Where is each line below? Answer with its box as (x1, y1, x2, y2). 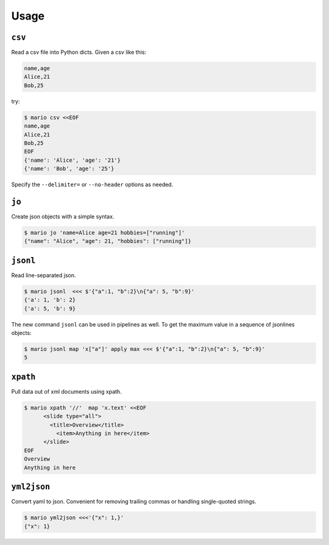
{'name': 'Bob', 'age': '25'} (24, 165, 115, 172)
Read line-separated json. (11, 272, 76, 279)
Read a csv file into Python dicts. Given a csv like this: (11, 49, 146, 56)
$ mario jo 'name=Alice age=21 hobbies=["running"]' (24, 229, 185, 236)
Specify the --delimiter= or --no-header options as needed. (11, 181, 174, 189)
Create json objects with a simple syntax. (11, 213, 115, 220)
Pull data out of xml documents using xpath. (11, 388, 122, 395)
